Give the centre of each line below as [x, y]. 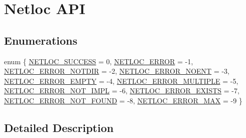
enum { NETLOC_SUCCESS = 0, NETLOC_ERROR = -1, [99, 61]
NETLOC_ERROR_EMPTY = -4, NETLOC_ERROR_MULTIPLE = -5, [121, 81]
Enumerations [41, 40]
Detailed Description [59, 127]
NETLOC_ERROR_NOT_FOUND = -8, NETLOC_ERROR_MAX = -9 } [123, 100]
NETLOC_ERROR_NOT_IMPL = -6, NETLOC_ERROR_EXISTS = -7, [122, 91]
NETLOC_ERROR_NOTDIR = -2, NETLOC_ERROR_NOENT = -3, [117, 71]
